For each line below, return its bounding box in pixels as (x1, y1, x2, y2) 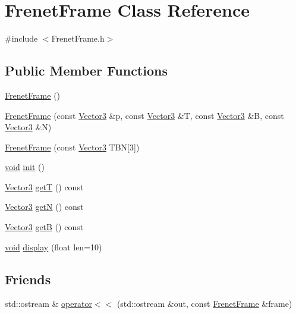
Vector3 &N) (5, 121, 52, 133)
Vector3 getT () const (5, 180, 84, 193)
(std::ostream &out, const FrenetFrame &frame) (116, 297, 292, 310)
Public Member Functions (5, 61, 168, 80)
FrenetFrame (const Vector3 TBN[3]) (5, 140, 140, 153)
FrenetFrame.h (51, 32, 105, 45)
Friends (5, 269, 51, 288)
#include (5, 32, 38, 45)
